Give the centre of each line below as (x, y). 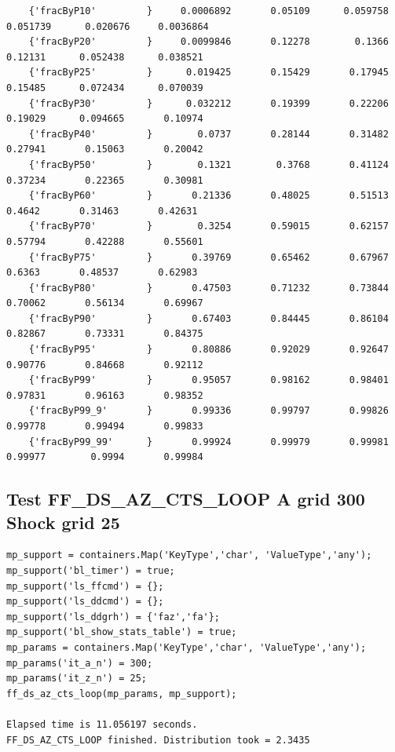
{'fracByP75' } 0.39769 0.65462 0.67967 (208, 257)
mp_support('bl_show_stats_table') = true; (122, 632)
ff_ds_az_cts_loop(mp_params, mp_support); (122, 694)
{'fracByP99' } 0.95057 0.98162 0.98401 (208, 380)
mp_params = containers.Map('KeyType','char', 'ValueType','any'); (187, 647)
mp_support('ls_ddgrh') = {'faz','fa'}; (113, 617)
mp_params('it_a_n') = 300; (80, 663)
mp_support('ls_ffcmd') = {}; (85, 586)
